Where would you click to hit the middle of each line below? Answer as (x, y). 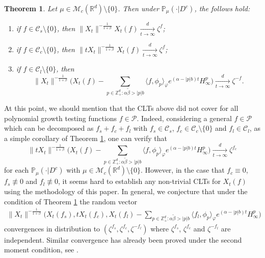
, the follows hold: (222, 8)
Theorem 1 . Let (31, 8)
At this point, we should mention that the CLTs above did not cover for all (121, 108)
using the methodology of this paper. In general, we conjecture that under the (126, 191)
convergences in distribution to (52, 228)
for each (17, 170)
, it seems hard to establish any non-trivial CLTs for (139, 181)
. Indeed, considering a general (184, 118)
